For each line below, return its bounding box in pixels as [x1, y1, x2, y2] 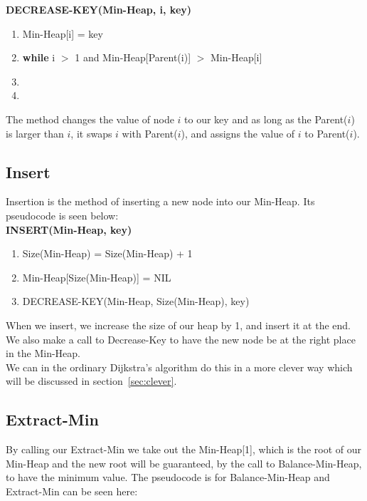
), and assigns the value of [181, 125, 295, 140]
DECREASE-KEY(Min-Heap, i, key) [6, 2, 192, 16]
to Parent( [304, 125, 350, 140]
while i [22, 50, 55, 65]
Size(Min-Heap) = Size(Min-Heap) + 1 [22, 246, 193, 261]
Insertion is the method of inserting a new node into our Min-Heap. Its [6, 194, 315, 209]
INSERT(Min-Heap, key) [6, 222, 132, 237]
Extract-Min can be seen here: [6, 483, 138, 498]
